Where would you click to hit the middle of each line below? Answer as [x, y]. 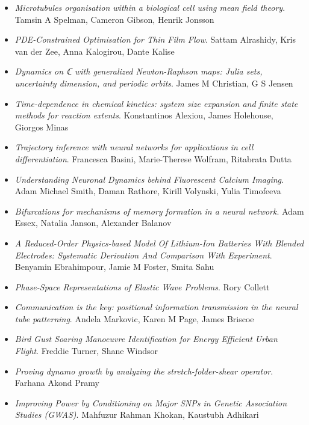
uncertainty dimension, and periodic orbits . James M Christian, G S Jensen [154, 83]
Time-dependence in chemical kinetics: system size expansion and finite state [156, 103]
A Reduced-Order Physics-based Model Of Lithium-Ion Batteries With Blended [159, 243]
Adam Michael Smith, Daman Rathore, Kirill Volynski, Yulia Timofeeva [148, 191]
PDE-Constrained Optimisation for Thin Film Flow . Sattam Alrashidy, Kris [155, 39]
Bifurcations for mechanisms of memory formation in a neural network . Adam [159, 211]
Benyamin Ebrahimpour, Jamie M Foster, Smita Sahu [114, 267]
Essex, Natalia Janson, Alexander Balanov [93, 223]
